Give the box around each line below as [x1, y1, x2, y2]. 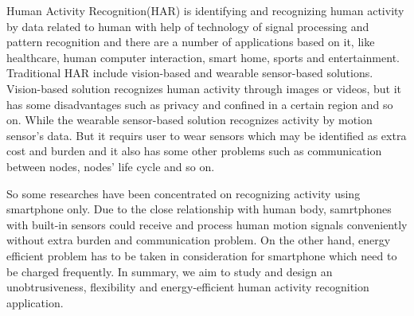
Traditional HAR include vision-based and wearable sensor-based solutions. [6, 64, 373, 81]
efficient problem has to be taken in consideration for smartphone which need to [6, 247, 397, 263]
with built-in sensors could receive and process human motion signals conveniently [6, 216, 408, 232]
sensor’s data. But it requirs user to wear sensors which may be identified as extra [6, 127, 407, 143]
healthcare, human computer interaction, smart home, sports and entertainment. [6, 49, 400, 65]
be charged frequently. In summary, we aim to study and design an [6, 263, 333, 279]
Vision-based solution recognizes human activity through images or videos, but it [6, 80, 402, 96]
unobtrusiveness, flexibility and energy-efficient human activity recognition [6, 279, 369, 295]
